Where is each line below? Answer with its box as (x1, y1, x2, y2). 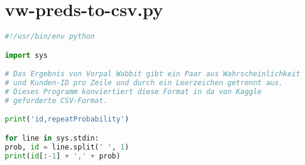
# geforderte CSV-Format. (5, 96, 108, 105)
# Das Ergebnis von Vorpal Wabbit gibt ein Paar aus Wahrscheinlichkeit (5, 70, 300, 79)
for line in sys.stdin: (5, 133, 99, 142)
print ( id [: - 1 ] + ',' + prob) (5, 151, 121, 160)
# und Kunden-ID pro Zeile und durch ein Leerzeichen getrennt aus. (5, 79, 283, 88)
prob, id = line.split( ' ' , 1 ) (5, 142, 129, 151)
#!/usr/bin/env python (5, 32, 95, 41)
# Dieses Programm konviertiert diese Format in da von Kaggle (5, 87, 262, 96)
